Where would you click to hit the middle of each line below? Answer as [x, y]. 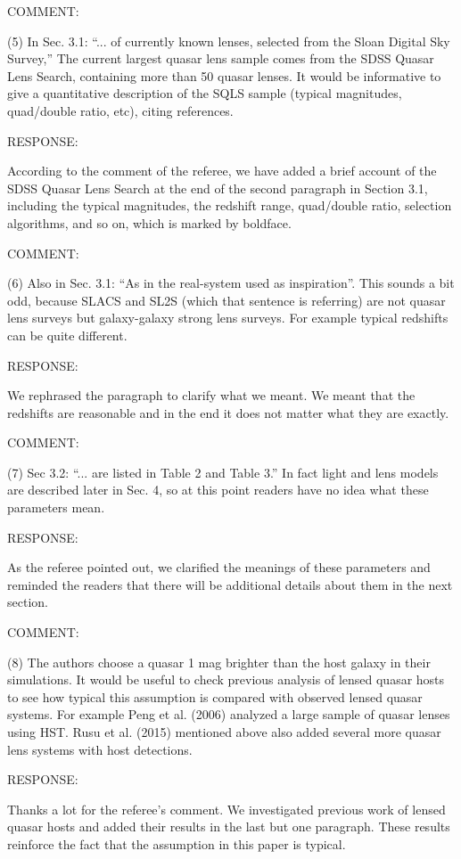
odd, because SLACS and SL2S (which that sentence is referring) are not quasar [226, 300]
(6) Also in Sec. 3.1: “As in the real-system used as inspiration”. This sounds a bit [231, 283]
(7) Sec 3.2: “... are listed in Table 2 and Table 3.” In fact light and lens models [223, 472]
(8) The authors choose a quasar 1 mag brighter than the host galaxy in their [219, 662]
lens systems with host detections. [100, 749]
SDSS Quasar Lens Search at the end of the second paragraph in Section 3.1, [218, 188]
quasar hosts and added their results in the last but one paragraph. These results [229, 826]
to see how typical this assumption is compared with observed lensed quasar [215, 696]
